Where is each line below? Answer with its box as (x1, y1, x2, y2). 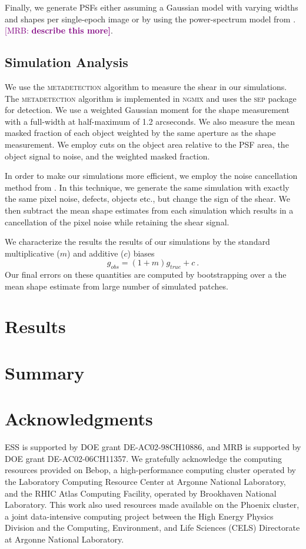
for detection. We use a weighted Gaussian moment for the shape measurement (5, 104, 290, 116)
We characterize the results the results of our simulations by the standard (5, 235, 270, 248)
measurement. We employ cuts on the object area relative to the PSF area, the (5, 138, 289, 150)
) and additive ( (67, 247, 124, 259)
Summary (5, 360, 85, 384)
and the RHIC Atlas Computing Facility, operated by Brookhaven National (5, 487, 277, 499)
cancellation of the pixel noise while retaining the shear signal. (5, 215, 229, 228)
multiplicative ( (5, 247, 60, 259)
